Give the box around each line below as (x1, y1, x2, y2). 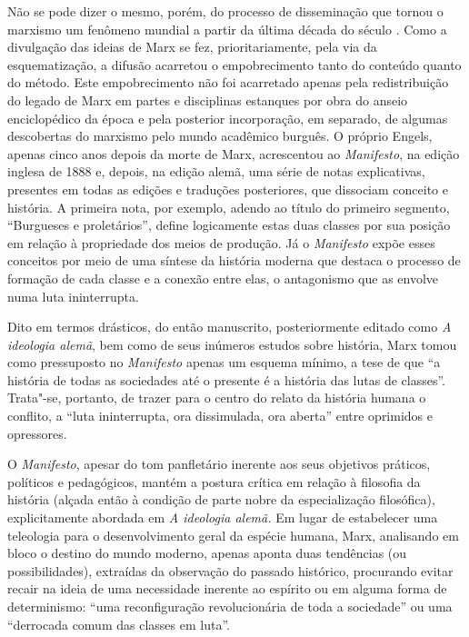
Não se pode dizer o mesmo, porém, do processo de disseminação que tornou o (7, 2, 444, 20)
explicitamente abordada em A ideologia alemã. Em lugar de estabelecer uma (7, 508, 438, 527)
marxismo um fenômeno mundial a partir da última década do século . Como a (7, 19, 447, 38)
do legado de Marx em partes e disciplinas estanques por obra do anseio (7, 90, 408, 109)
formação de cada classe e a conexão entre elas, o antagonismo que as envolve (7, 268, 439, 287)
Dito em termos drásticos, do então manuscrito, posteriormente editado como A (7, 317, 452, 336)
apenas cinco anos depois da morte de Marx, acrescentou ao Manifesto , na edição (7, 144, 460, 163)
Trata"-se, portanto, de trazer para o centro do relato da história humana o (7, 388, 426, 407)
